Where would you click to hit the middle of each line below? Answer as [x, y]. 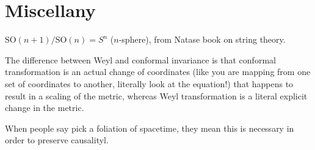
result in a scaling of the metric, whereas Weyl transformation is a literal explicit [156, 95]
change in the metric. [45, 108]
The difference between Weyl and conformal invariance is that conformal [140, 59]
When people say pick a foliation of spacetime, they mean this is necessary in [150, 128]
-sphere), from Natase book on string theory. [202, 39]
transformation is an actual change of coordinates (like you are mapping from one [158, 72]
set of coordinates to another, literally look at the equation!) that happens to [149, 83]
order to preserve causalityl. [57, 140]
